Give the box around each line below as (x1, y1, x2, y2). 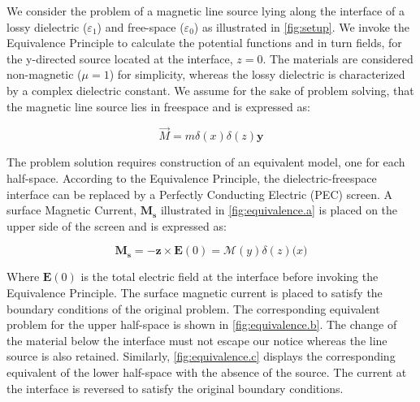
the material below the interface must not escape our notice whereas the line (6, 331, 388, 348)
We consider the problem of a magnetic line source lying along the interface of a (6, 2, 405, 19)
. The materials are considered (262, 50, 414, 67)
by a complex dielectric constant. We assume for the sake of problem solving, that (6, 81, 414, 98)
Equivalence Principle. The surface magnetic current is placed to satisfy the (6, 283, 383, 300)
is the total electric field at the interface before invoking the (80, 268, 379, 285)
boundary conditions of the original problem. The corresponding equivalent (6, 300, 380, 317)
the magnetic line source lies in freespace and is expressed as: (6, 97, 310, 115)
